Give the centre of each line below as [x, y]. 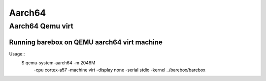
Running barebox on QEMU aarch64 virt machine [86, 42]
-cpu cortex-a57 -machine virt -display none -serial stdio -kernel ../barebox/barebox [119, 70]
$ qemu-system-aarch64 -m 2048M [58, 63]
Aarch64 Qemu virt [41, 26]
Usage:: [17, 54]
